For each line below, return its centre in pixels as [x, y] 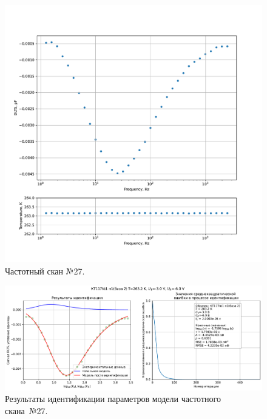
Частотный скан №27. [45, 271]
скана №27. [26, 410]
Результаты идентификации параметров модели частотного [113, 399]
